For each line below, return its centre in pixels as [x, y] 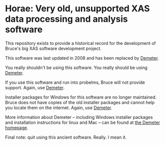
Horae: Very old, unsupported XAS [78, 9]
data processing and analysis [66, 19]
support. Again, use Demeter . [35, 87]
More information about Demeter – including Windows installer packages [79, 117]
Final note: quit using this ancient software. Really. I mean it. [66, 137]
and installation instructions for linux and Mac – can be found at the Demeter [82, 122]
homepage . [17, 127]
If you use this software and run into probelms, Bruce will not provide [75, 82]
